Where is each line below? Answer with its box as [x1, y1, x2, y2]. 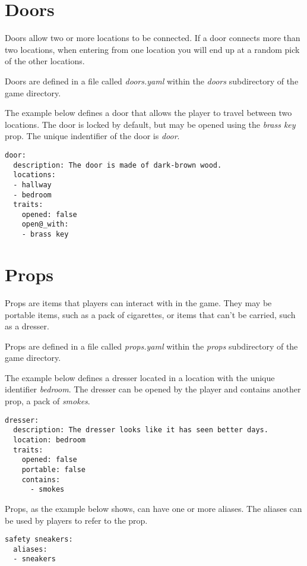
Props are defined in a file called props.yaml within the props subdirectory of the [5, 339, 298, 352]
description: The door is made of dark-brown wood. [13, 161, 222, 169]
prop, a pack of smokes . [5, 395, 90, 407]
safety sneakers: [5, 535, 73, 544]
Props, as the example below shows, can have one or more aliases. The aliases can [5, 502, 302, 514]
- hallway [13, 180, 52, 189]
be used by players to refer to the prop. [5, 514, 148, 526]
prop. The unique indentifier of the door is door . [5, 130, 180, 142]
